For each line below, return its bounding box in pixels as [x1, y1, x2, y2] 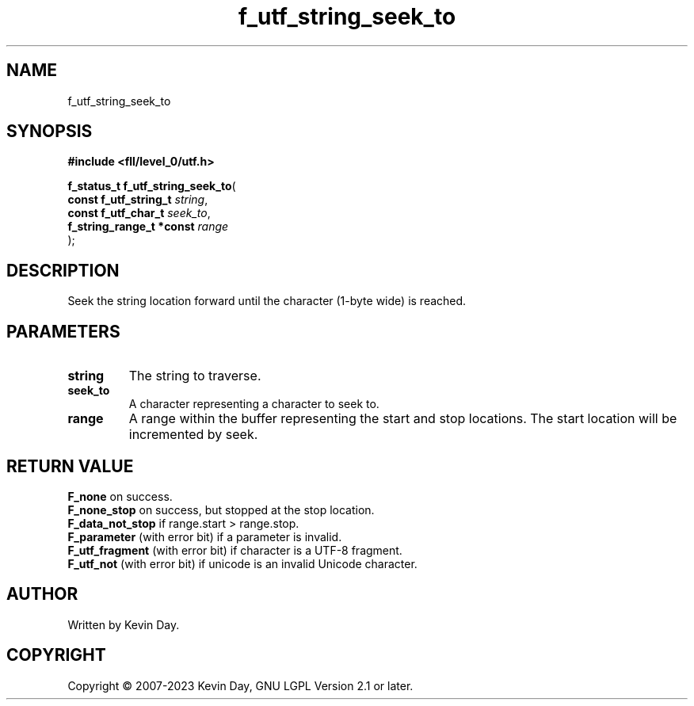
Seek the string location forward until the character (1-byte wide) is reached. [67, 294, 467, 308]
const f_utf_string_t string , [67, 193, 208, 207]
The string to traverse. [128, 368, 261, 384]
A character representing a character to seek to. [128, 397, 379, 411]
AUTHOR [6, 584, 78, 605]
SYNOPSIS [6, 121, 93, 142]
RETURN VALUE [6, 456, 134, 476]
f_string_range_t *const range [67, 219, 229, 234]
